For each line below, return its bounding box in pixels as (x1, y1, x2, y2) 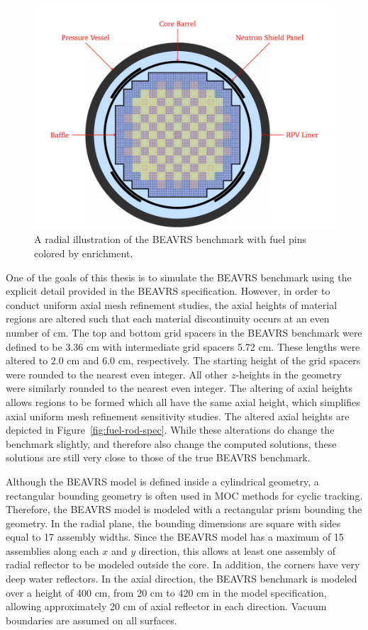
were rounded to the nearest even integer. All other (6, 366, 228, 381)
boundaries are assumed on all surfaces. (6, 612, 177, 627)
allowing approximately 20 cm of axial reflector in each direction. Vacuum (6, 599, 327, 614)
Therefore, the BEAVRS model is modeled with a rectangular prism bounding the (6, 502, 362, 517)
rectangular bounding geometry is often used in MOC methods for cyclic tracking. (6, 488, 363, 502)
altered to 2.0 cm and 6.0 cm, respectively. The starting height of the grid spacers (6, 353, 361, 368)
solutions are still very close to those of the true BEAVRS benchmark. (6, 450, 311, 465)
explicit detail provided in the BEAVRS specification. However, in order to (6, 283, 330, 298)
